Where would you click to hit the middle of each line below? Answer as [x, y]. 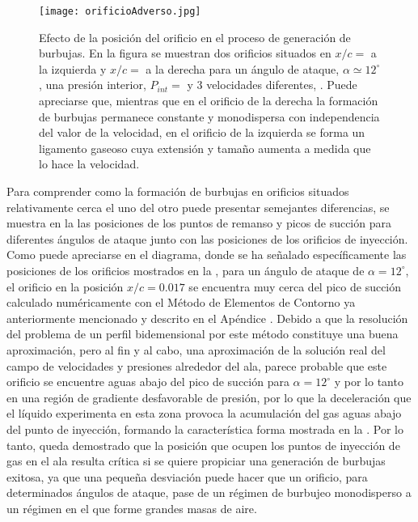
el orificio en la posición [65, 286]
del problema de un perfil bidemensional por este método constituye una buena [203, 334]
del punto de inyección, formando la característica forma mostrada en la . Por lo [205, 429]
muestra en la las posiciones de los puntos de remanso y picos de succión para [199, 223]
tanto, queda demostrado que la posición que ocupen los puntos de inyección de [203, 445]
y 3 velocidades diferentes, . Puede [272, 85]
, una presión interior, [93, 85]
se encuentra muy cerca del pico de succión [295, 286]
